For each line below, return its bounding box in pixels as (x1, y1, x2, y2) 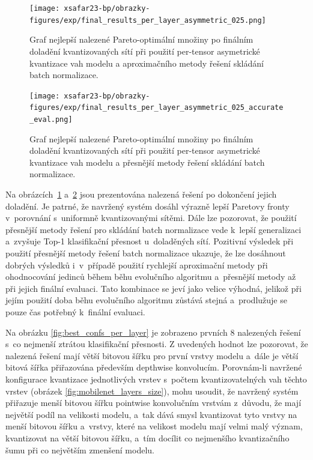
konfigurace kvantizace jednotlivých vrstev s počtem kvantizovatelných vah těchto (5, 372, 307, 385)
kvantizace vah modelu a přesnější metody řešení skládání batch (29, 156, 265, 168)
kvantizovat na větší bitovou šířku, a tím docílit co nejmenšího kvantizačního (5, 431, 290, 444)
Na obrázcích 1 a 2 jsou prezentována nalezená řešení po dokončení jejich (5, 188, 277, 201)
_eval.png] (29, 115, 73, 124)
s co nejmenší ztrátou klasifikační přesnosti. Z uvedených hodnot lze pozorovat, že (5, 337, 308, 350)
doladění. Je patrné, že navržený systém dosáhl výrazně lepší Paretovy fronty (5, 199, 290, 212)
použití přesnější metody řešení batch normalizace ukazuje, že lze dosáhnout (5, 247, 286, 259)
